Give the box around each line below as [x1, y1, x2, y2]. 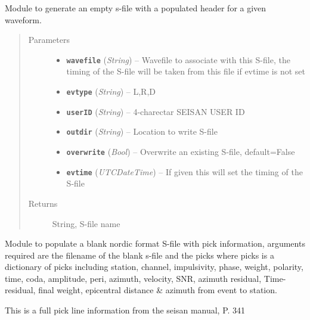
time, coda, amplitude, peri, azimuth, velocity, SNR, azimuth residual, [5, 272, 262, 284]
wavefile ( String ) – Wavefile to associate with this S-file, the [66, 53, 290, 66]
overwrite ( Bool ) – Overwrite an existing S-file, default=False [66, 145, 295, 157]
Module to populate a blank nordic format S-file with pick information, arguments [5, 237, 305, 250]
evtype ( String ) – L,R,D [66, 85, 156, 98]
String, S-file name [52, 217, 120, 229]
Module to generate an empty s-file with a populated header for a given [5, 2, 266, 14]
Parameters [28, 33, 70, 46]
